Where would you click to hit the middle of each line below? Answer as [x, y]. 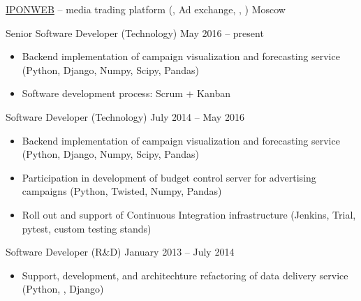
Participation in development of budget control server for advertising [169, 177]
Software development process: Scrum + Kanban [126, 93]
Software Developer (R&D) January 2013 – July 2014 [120, 252]
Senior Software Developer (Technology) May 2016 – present [135, 32]
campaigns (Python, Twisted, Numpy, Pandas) [122, 191]
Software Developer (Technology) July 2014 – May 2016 [125, 116]
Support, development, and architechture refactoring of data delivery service [185, 275]
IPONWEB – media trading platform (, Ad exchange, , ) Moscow [146, 9]
